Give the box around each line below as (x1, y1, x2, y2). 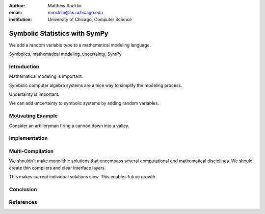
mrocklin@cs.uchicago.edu (48, 10, 103, 16)
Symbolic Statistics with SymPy (9, 29, 108, 38)
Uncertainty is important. (9, 91, 60, 97)
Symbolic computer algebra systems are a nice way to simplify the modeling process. (9, 82, 183, 88)
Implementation (9, 135, 48, 142)
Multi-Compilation (9, 148, 54, 154)
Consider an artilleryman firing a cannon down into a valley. (9, 123, 130, 128)
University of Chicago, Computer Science (48, 16, 132, 22)
